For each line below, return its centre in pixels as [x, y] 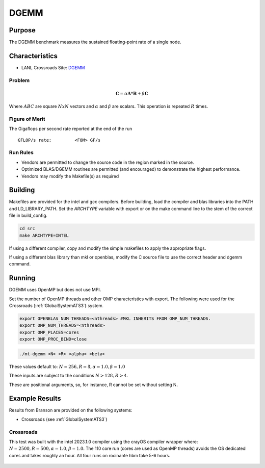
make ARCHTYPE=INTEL [44, 235]
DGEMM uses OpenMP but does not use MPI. [55, 290]
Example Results [35, 399]
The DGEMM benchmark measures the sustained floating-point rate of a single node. [95, 42]
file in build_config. [28, 215]
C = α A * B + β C [132, 93]
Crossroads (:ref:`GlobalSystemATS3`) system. [56, 306]
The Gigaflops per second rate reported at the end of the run [71, 129]
